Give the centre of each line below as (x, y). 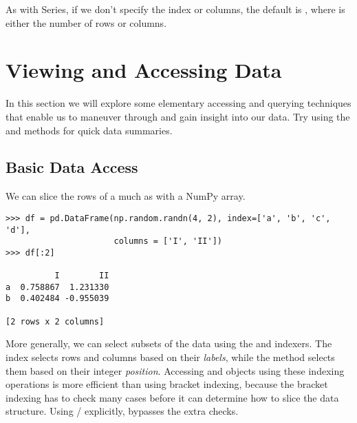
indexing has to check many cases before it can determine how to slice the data (172, 397)
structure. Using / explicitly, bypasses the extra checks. (122, 411)
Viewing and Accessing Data (144, 70)
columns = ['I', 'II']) (168, 241)
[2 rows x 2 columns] (55, 321)
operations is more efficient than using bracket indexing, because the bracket (167, 384)
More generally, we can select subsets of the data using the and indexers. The (169, 343)
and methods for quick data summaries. (89, 130)
